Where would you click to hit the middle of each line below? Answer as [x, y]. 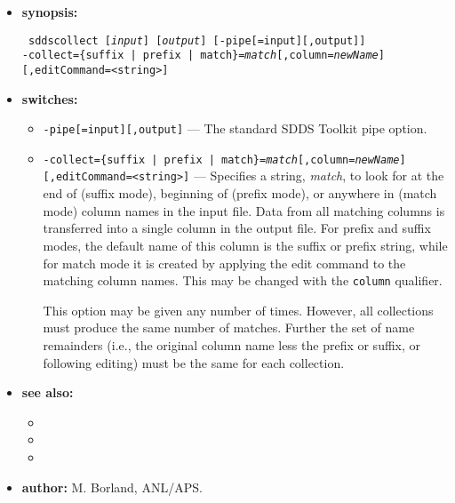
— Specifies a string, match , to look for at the [319, 176]
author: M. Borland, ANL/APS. [112, 487]
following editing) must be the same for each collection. [194, 362]
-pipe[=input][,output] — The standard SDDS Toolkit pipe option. [235, 128]
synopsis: [50, 12]
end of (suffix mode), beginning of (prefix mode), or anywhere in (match [240, 193]
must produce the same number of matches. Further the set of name [229, 327]
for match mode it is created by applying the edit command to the [224, 263]
